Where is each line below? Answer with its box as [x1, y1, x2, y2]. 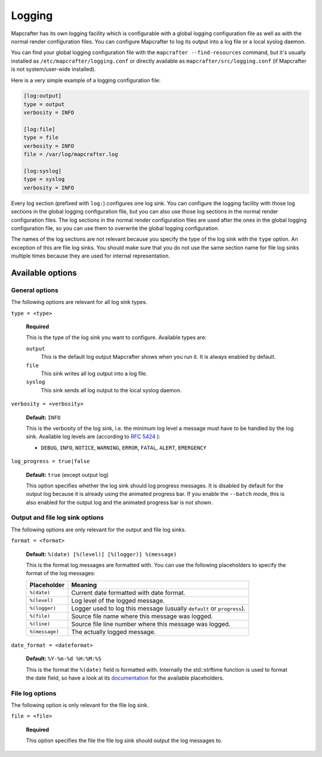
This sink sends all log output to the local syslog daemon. [41, 386, 182, 393]
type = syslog [23, 176, 65, 183]
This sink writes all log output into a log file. [41, 370, 148, 377]
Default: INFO [26, 414, 61, 421]
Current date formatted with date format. [71, 588, 186, 597]
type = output [23, 101, 65, 107]
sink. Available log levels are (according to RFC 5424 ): [26, 433, 161, 440]
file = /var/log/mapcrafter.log [23, 151, 119, 158]
